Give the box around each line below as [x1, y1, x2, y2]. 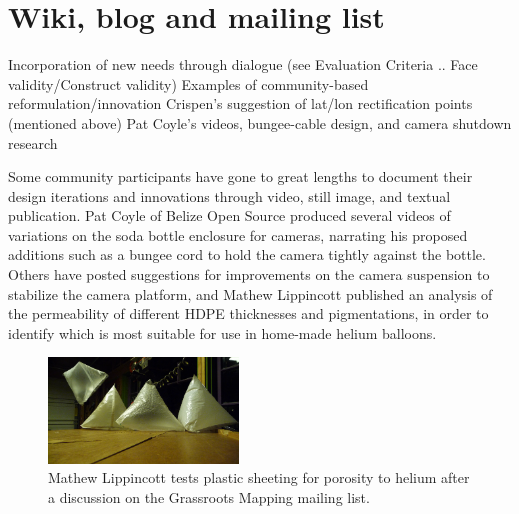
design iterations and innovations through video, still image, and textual [8, 185, 451, 206]
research [8, 132, 58, 153]
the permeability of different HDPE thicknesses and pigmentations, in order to [8, 303, 489, 324]
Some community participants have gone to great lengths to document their [8, 166, 473, 187]
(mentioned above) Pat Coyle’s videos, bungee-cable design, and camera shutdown [8, 112, 512, 133]
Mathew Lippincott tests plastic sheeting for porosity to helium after [48, 467, 470, 488]
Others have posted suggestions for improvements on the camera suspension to [8, 264, 490, 285]
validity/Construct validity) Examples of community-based [8, 73, 369, 94]
